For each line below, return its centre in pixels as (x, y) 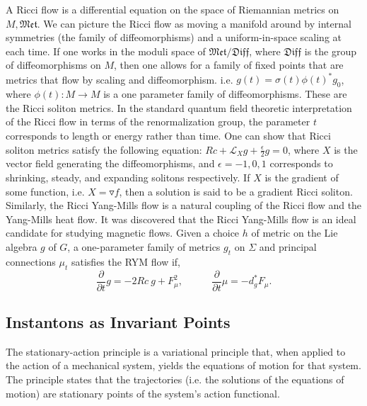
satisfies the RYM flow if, (126, 261)
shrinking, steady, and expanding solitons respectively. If (128, 177)
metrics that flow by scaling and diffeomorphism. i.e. (120, 79)
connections (31, 261)
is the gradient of (302, 177)
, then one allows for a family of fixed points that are (229, 65)
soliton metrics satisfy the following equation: (104, 149)
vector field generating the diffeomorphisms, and (110, 163)
